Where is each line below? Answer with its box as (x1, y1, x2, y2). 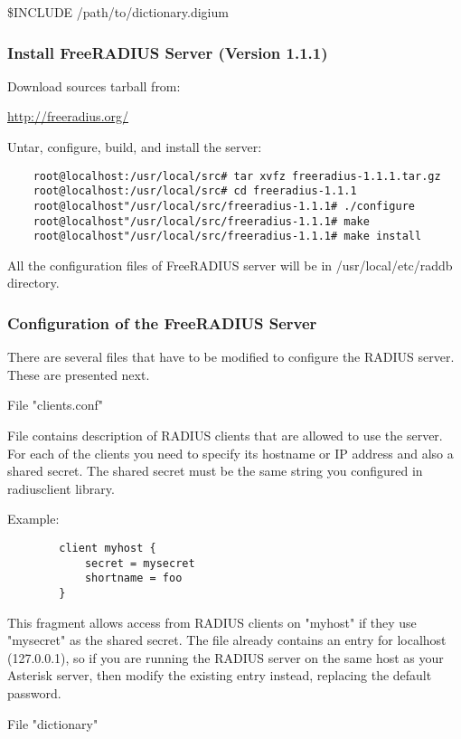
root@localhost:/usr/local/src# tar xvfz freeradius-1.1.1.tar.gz (33, 169, 441, 183)
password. (7, 684, 61, 703)
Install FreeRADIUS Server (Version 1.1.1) (7, 41, 328, 63)
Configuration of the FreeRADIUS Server (7, 311, 317, 334)
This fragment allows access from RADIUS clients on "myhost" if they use (7, 612, 417, 631)
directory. (7, 273, 60, 292)
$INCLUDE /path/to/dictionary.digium (7, 3, 229, 21)
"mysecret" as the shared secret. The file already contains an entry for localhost (7, 630, 447, 649)
